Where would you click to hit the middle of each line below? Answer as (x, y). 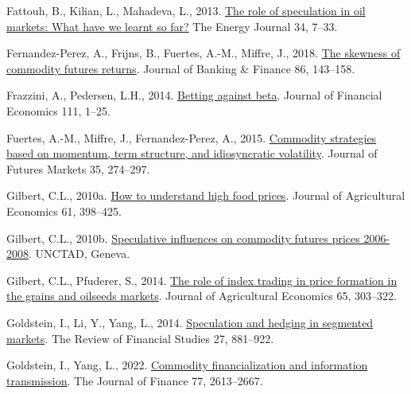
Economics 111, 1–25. (58, 110)
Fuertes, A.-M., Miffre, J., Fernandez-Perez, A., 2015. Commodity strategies (192, 137)
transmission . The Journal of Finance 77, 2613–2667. (135, 380)
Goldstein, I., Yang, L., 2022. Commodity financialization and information (187, 365)
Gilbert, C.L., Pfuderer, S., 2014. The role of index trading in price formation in (202, 280)
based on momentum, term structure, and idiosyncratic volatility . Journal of (192, 153)
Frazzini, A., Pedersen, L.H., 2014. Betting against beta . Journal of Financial (194, 95)
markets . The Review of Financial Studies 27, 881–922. (140, 338)
